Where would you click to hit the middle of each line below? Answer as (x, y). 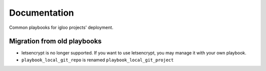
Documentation (42, 13)
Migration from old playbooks (55, 41)
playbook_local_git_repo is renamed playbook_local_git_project (98, 60)
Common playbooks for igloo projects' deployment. (61, 27)
